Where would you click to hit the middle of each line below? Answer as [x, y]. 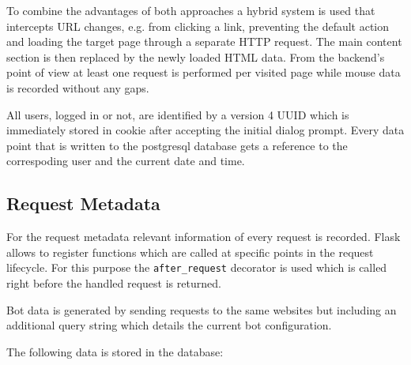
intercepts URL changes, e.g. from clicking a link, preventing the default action [198, 26]
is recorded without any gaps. [78, 87]
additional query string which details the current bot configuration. [169, 325]
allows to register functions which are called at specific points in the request [190, 252]
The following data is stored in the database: [115, 351]
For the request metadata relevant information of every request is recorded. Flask [204, 237]
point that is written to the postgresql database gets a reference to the [177, 145]
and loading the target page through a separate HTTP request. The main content [204, 41]
